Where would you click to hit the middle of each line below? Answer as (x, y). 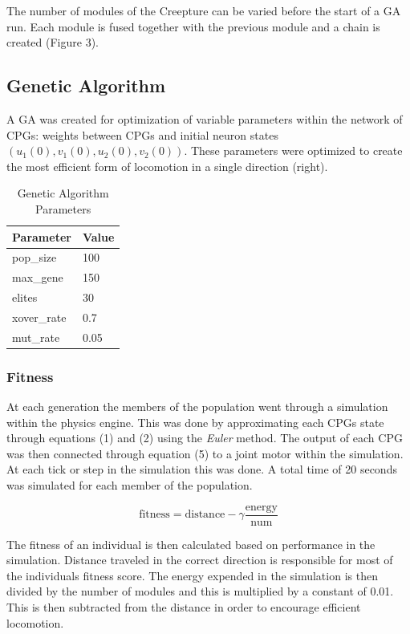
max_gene (38, 277)
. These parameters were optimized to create (293, 150)
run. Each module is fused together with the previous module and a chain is (193, 26)
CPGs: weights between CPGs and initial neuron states (142, 134)
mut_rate (36, 337)
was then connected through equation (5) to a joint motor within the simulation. (205, 453)
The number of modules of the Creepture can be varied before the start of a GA (204, 10)
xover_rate (39, 317)
